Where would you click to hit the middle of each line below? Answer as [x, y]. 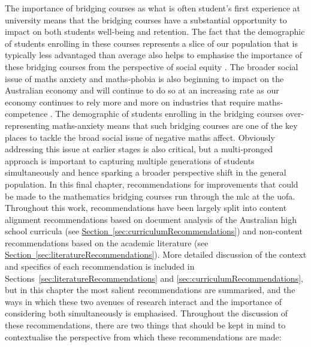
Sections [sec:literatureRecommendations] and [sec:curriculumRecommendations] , [154, 278]
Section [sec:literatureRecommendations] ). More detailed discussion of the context [156, 254]
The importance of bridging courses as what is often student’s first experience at [153, 8]
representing [27, 125]
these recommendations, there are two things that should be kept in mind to [145, 325]
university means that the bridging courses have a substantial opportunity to [146, 19]
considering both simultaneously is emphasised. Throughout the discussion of [147, 313]
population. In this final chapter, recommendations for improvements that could [152, 184]
